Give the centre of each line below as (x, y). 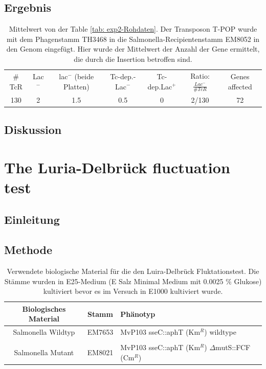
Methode (28, 250)
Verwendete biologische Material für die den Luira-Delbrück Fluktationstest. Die (133, 271)
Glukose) (248, 281)
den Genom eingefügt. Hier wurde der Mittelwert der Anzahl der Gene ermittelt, (133, 49)
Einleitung (32, 220)
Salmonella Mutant (44, 352)
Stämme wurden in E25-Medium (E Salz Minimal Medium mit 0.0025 (114, 281)
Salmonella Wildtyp (44, 332)
